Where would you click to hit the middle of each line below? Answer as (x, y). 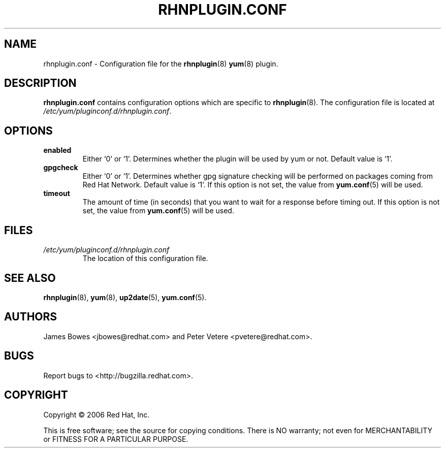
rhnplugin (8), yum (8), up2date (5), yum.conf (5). (125, 297)
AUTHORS (31, 317)
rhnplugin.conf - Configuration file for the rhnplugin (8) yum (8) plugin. (161, 63)
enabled (57, 150)
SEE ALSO (30, 278)
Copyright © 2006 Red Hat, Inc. (97, 414)
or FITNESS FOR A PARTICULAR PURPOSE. (116, 439)
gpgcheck (61, 168)
